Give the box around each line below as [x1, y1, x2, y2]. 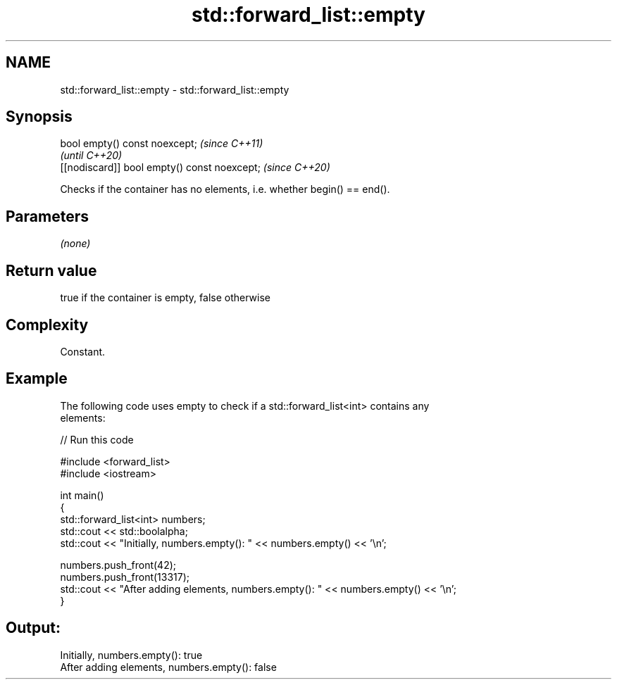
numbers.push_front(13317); [60, 570, 190, 583]
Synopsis [6, 108, 73, 126]
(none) [60, 237, 91, 250]
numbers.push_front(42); [60, 558, 177, 571]
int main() [60, 489, 104, 501]
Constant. [60, 345, 106, 358]
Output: [6, 619, 61, 637]
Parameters [6, 207, 89, 225]
